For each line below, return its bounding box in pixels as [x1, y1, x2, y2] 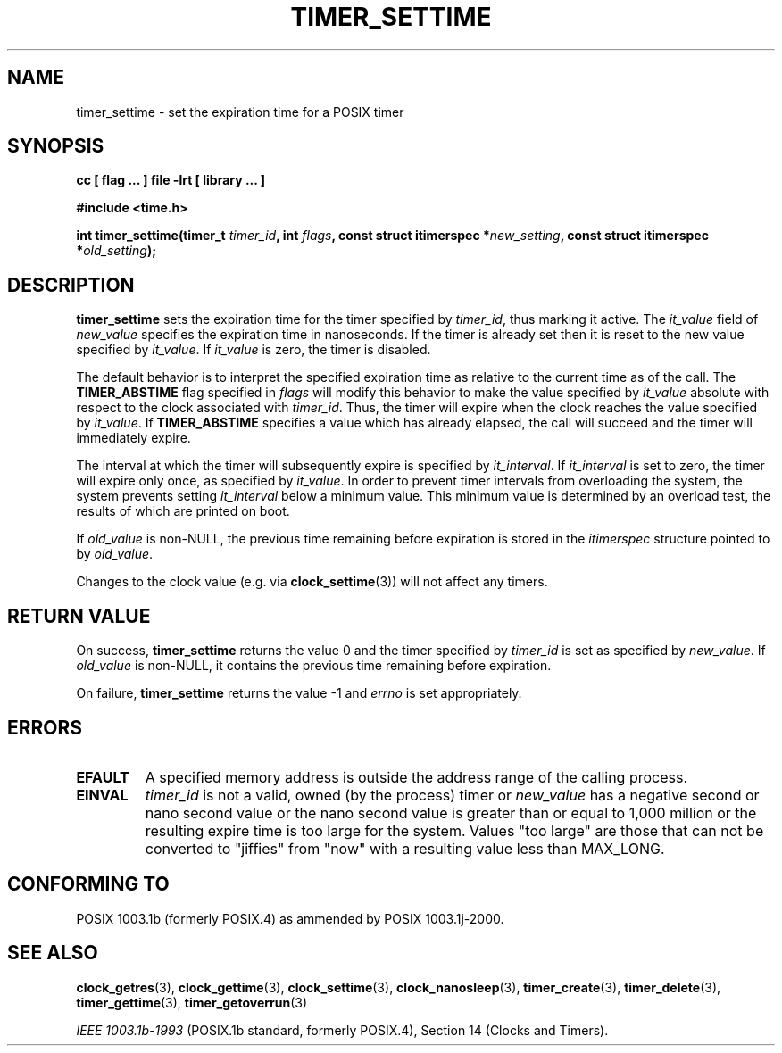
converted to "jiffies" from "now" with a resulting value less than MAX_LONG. [145, 839, 665, 858]
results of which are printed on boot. [76, 503, 290, 519]
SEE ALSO [7, 941, 98, 965]
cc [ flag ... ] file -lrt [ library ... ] [76, 172, 266, 188]
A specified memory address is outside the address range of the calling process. [145, 767, 688, 786]
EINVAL [76, 785, 129, 804]
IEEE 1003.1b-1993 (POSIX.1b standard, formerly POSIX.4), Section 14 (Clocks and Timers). [76, 1022, 609, 1038]
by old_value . [76, 546, 154, 562]
